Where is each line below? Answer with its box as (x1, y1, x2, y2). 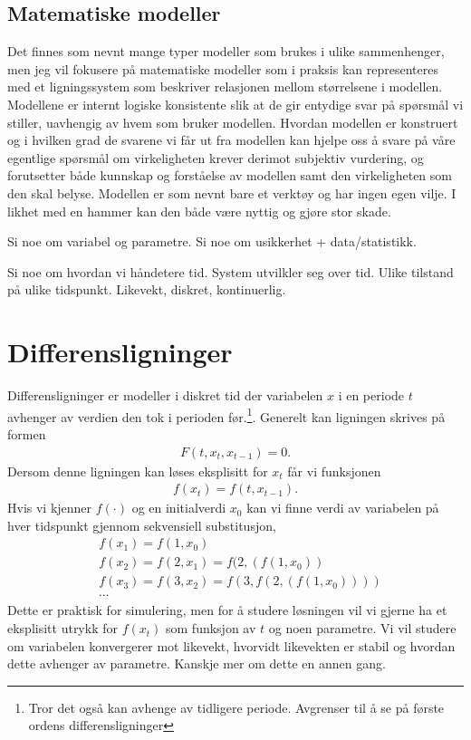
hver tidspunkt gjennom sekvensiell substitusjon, (7, 515, 276, 534)
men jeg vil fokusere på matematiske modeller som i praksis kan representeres (7, 59, 438, 78)
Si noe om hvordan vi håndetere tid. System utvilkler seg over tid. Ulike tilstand (7, 262, 454, 281)
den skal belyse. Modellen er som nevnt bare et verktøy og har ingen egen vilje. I (7, 183, 457, 202)
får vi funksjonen (287, 461, 381, 480)
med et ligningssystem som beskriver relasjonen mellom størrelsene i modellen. (7, 77, 443, 96)
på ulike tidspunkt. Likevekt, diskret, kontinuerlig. (7, 280, 286, 299)
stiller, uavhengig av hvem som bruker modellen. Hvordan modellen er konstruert (7, 112, 458, 131)
